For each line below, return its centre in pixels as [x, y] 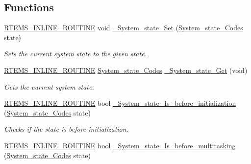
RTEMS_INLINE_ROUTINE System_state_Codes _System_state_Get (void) [126, 70]
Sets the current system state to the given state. [75, 54]
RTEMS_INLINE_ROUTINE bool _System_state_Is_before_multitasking [120, 145]
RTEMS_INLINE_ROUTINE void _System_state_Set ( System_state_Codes [124, 28]
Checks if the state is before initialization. [66, 129]
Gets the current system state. [49, 86]
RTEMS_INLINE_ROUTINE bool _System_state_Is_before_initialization [120, 103]
